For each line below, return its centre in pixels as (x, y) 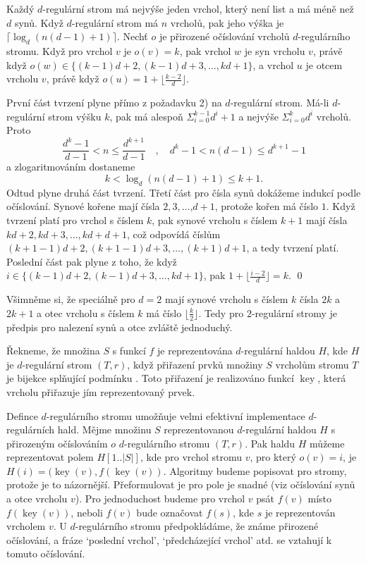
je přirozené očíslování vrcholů (224, 36)
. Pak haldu (270, 443)
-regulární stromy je (294, 313)
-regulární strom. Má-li (280, 102)
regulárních (31, 429)
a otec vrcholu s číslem (86, 313)
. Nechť (132, 36)
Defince (22, 415)
